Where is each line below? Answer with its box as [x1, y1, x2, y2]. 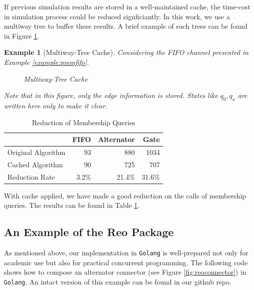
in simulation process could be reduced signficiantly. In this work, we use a [4, 11, 230, 21]
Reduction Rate [7, 171, 55, 182]
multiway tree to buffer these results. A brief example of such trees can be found [4, 21, 248, 31]
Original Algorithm [7, 146, 66, 157]
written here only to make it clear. [4, 100, 108, 110]
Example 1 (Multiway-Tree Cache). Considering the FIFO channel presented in [4, 47, 249, 57]
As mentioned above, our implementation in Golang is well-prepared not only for [4, 247, 249, 258]
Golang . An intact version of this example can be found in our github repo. [4, 277, 232, 287]
